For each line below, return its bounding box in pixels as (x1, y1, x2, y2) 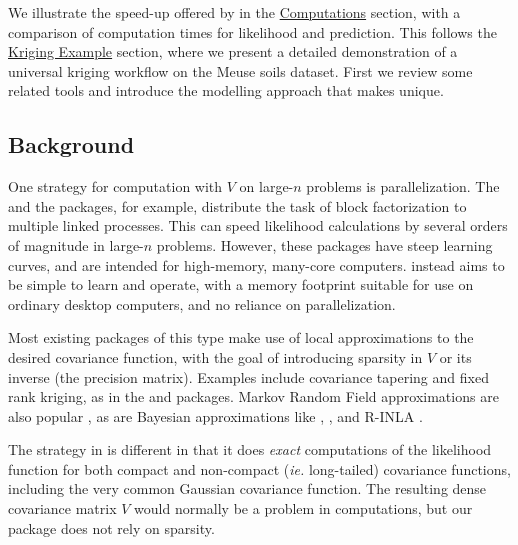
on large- (239, 176, 294, 197)
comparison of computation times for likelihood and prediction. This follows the (8, 21, 497, 42)
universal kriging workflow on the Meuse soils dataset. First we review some (8, 60, 473, 81)
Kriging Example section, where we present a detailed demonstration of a (8, 41, 458, 62)
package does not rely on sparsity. (8, 517, 215, 538)
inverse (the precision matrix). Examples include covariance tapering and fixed (8, 366, 489, 387)
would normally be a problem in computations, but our (134, 498, 473, 519)
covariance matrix (8, 498, 117, 519)
